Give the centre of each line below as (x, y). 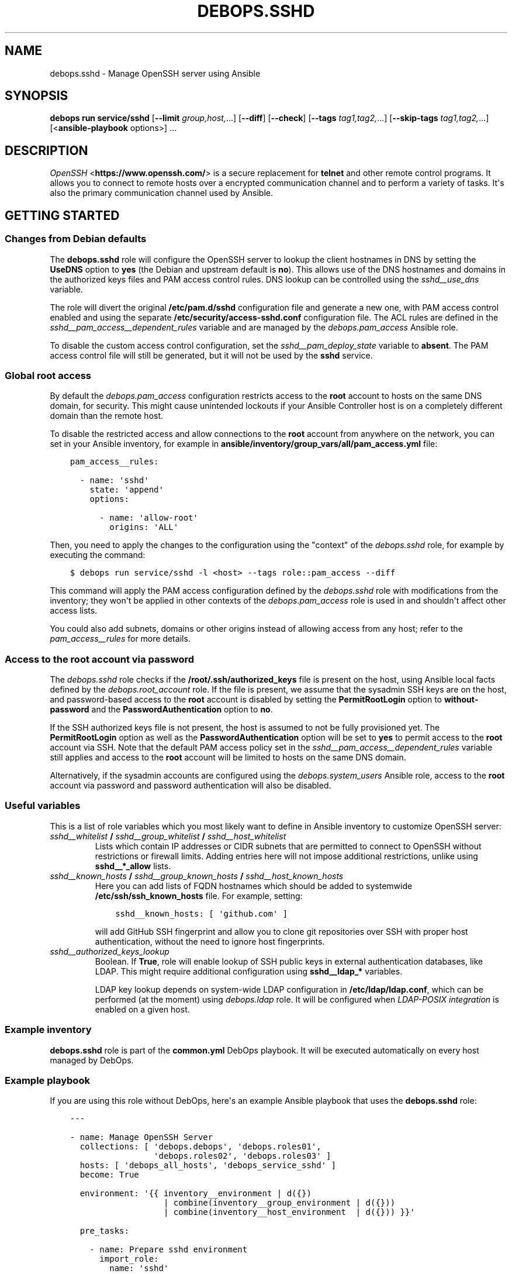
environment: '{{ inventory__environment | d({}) (196, 1194)
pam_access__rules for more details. (120, 639)
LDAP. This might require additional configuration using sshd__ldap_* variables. (249, 971)
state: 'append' (127, 490)
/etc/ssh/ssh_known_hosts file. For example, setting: (199, 896)
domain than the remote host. (107, 416)
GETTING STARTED (62, 215)
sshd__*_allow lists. (133, 866)
